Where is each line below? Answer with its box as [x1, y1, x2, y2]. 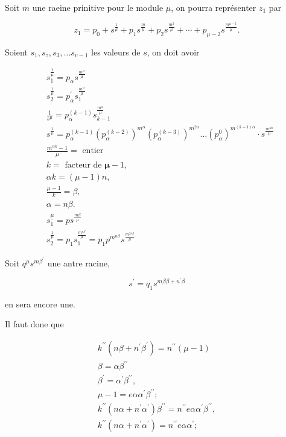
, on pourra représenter [171, 1, 256, 13]
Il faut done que [5, 318, 64, 330]
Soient [5, 45, 28, 58]
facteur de [65, 160, 102, 169]
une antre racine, [47, 256, 110, 269]
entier [82, 146, 104, 156]
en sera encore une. [5, 297, 75, 310]
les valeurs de [91, 45, 141, 58]
